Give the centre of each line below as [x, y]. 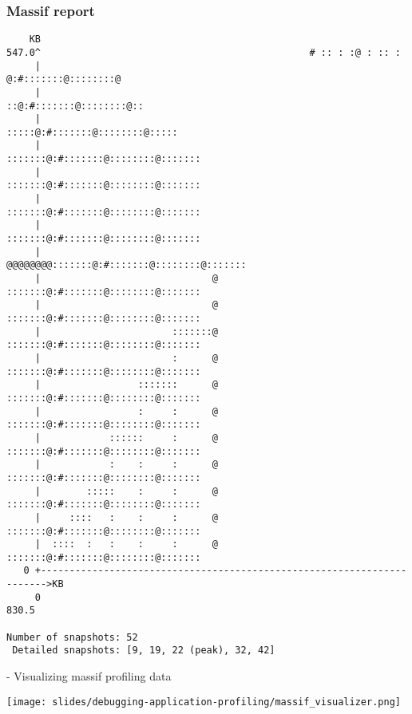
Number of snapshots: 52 [72, 637]
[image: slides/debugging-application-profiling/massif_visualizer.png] [204, 702]
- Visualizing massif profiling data [89, 676]
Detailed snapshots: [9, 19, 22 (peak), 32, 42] [144, 651]
